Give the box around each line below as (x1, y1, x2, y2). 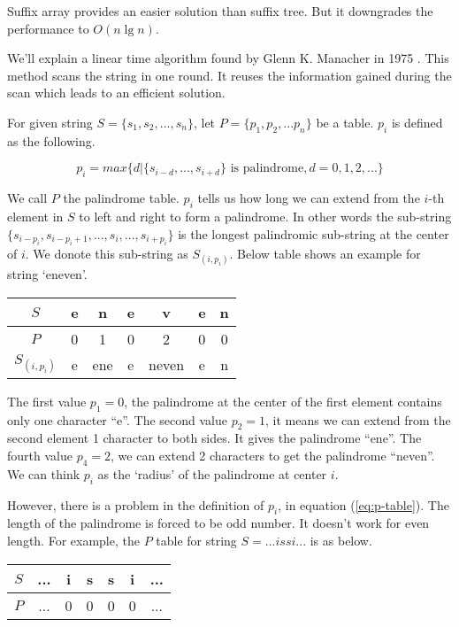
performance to (7, 19, 89, 37)
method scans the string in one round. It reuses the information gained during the (7, 66, 452, 84)
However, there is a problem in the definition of (7, 495, 264, 514)
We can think (7, 464, 80, 483)
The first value (7, 391, 87, 410)
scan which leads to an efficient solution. (7, 83, 226, 102)
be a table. (316, 112, 374, 131)
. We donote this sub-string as (25, 244, 188, 262)
